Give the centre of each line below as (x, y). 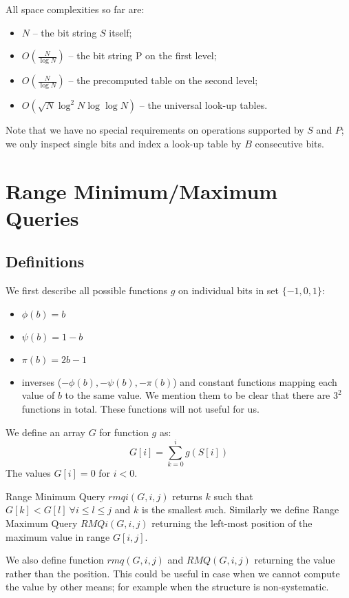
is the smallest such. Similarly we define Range (240, 509)
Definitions (45, 261)
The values (28, 473)
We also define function (55, 560)
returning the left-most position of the (232, 523)
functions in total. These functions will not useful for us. (140, 408)
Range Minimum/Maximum (142, 190)
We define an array (45, 432)
